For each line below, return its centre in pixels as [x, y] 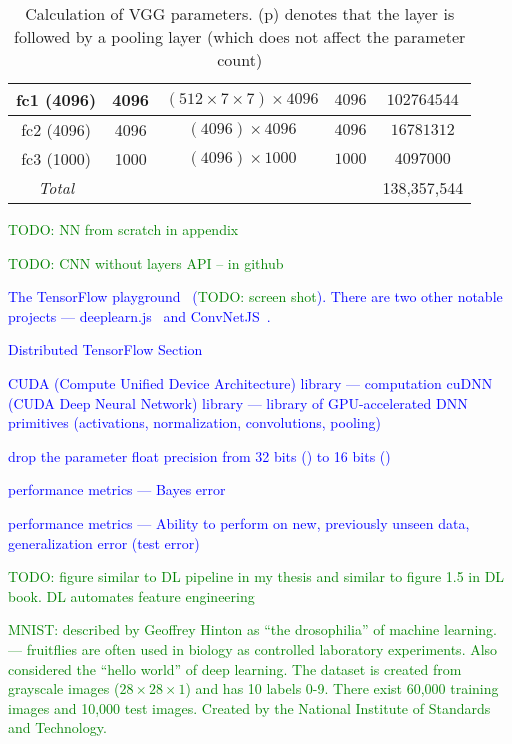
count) [240, 59]
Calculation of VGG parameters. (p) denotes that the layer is [240, 13]
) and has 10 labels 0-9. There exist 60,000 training [342, 688]
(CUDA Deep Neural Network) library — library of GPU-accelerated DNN [238, 402]
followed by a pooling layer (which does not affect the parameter [240, 36]
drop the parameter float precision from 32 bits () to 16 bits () [199, 455]
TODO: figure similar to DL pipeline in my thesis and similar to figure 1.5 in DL [256, 576]
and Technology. [57, 727]
